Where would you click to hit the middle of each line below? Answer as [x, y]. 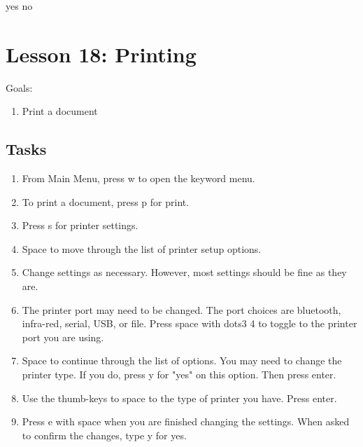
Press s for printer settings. [80, 225]
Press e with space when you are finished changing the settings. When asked [186, 421]
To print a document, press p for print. [106, 201]
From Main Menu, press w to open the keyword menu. [138, 178]
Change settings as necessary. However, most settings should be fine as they [184, 272]
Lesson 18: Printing [101, 54]
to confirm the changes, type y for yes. [104, 435]
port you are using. [63, 337]
